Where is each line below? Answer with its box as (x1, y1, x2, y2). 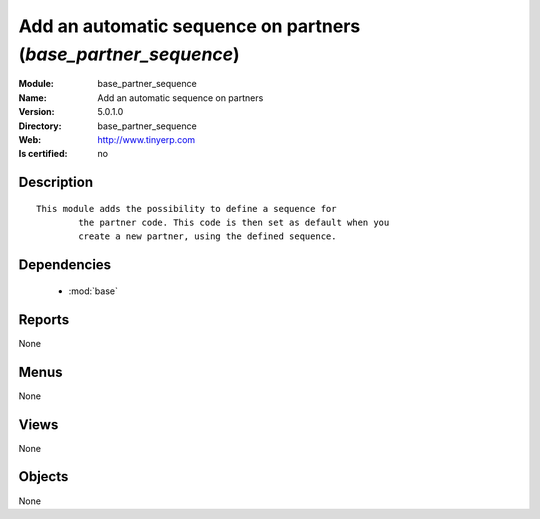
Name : (18, 91, 47, 104)
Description (18, 174, 94, 191)
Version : (18, 106, 55, 118)
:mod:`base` (68, 285, 119, 297)
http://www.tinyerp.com (97, 133, 196, 145)
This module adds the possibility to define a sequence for (36, 203, 337, 214)
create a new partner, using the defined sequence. (78, 231, 337, 242)
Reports (18, 311, 70, 328)
